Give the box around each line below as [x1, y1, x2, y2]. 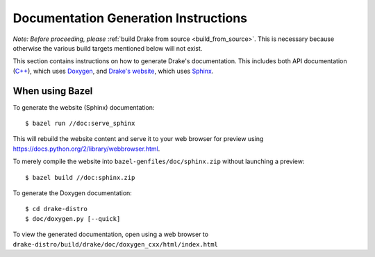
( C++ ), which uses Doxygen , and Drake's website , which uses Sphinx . [12, 67, 214, 75]
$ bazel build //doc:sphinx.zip [25, 174, 135, 181]
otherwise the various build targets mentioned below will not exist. [12, 44, 203, 52]
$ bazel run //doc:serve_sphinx [25, 119, 135, 128]
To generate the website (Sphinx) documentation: [12, 103, 155, 111]
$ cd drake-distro [25, 205, 88, 213]
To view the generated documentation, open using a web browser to [12, 230, 208, 239]
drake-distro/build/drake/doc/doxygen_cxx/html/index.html [12, 240, 219, 248]
